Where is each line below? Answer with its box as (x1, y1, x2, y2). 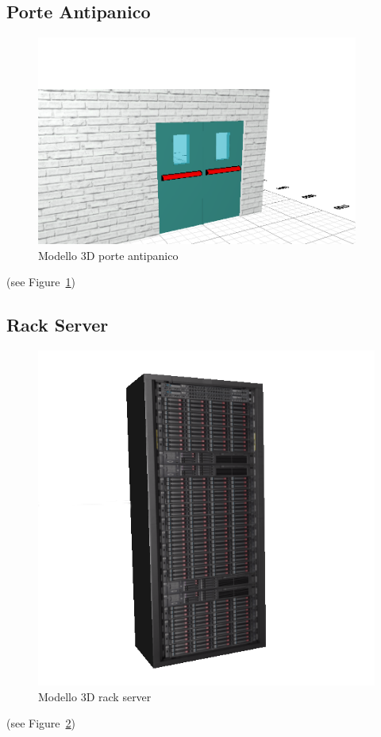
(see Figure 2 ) (6, 715, 76, 731)
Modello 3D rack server (38, 688, 152, 704)
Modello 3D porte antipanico (38, 246, 179, 263)
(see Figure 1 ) (6, 273, 76, 290)
